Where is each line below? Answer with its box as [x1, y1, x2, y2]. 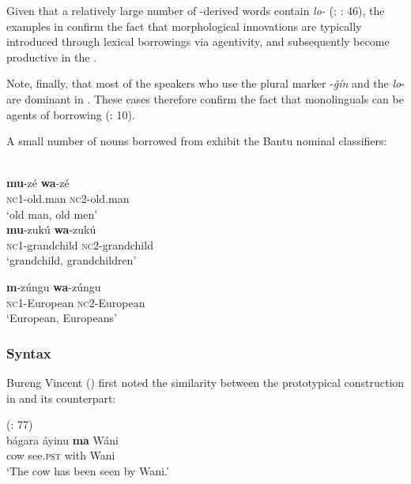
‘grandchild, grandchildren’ [6, 252, 137, 268]
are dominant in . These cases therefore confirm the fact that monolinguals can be [6, 90, 404, 107]
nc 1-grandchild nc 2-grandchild [6, 236, 153, 253]
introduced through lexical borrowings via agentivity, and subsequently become [6, 33, 390, 50]
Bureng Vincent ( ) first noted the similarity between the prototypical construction [6, 373, 405, 390]
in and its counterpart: [6, 389, 116, 406]
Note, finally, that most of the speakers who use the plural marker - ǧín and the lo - [6, 75, 405, 92]
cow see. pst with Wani [6, 447, 115, 463]
